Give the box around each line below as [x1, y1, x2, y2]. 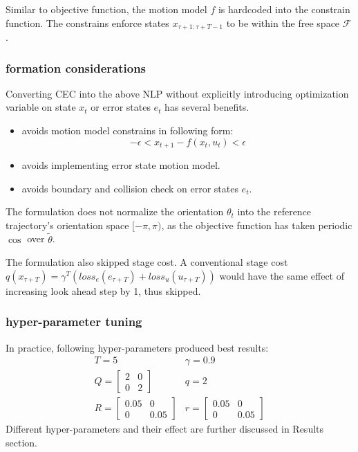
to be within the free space [226, 15, 340, 30]
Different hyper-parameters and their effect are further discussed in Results [6, 422, 324, 436]
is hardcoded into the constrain [218, 2, 350, 16]
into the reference [237, 204, 312, 219]
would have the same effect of [219, 268, 344, 282]
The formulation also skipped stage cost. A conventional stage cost [6, 255, 288, 269]
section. [6, 435, 37, 449]
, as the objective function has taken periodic [161, 217, 352, 232]
